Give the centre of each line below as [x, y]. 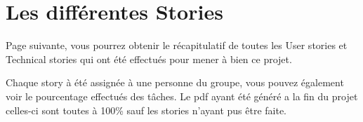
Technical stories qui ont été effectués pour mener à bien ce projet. [149, 59]
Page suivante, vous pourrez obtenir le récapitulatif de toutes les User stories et [177, 45]
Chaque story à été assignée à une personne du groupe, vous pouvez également [175, 82]
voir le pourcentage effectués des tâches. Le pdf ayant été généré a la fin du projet [182, 96]
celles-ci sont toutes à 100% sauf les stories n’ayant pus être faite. [146, 110]
